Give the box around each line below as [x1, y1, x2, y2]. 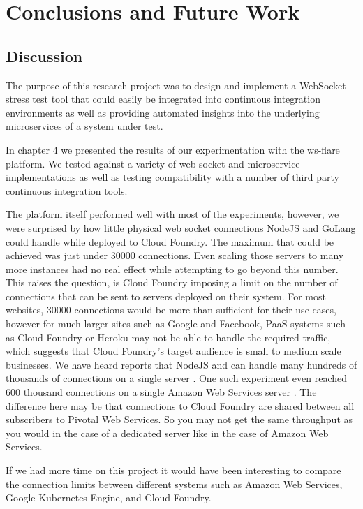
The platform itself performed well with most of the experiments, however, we [6, 207, 339, 221]
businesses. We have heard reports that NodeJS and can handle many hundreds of [6, 357, 357, 371]
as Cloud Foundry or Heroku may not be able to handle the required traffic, [6, 330, 331, 344]
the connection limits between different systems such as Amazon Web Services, [6, 476, 343, 491]
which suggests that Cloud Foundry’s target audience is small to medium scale [6, 344, 341, 358]
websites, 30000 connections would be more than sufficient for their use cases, [6, 302, 336, 317]
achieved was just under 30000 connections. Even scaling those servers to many [6, 248, 344, 263]
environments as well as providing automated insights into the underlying [6, 105, 320, 119]
